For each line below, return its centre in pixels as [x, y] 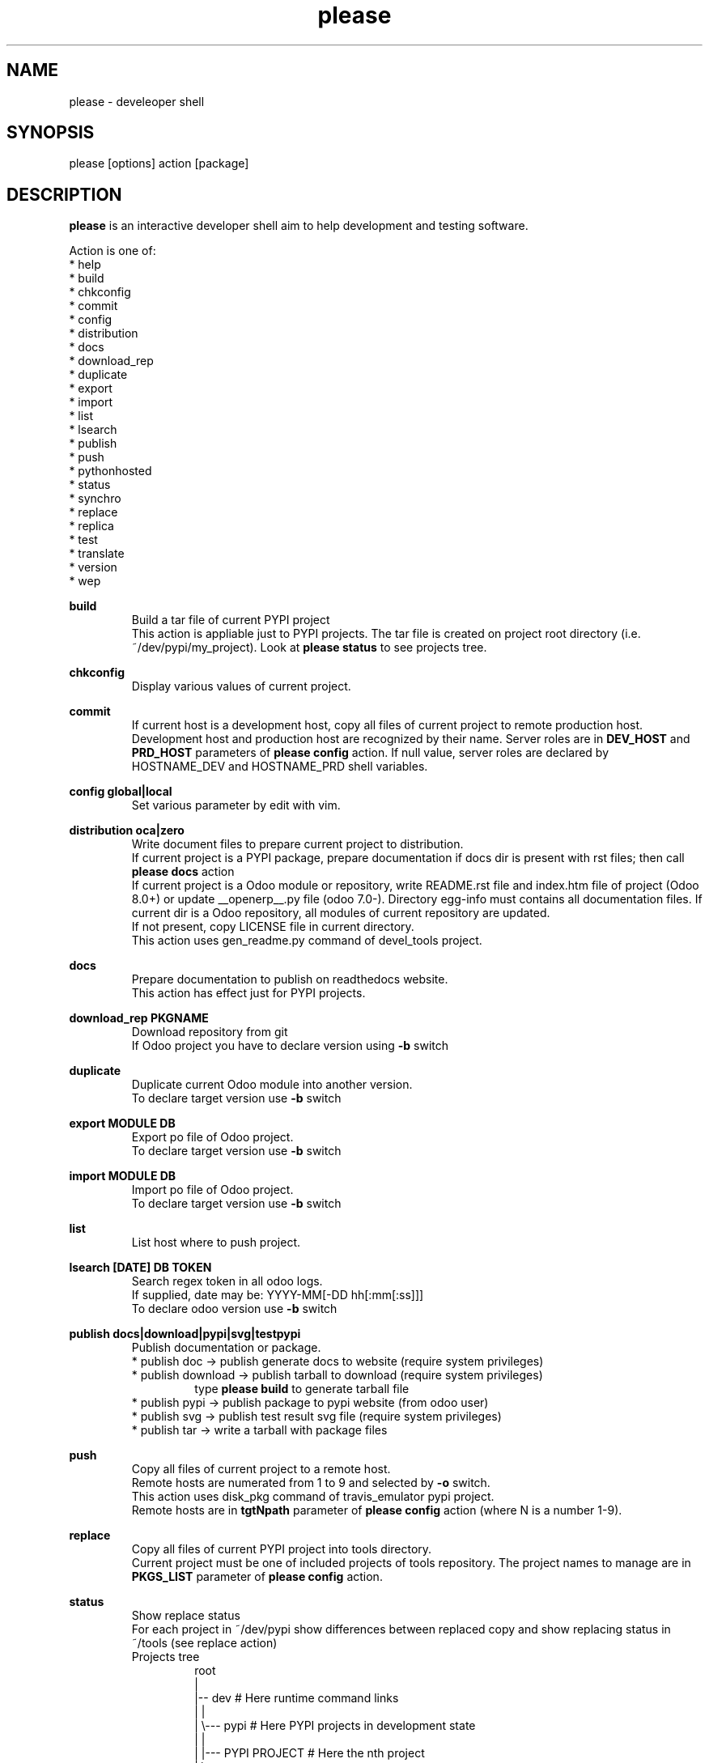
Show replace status [186, 1616]
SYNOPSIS [51, 133]
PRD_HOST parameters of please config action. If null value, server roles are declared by [370, 753]
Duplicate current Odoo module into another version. [272, 1085]
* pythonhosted [110, 471]
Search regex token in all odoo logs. [227, 1281]
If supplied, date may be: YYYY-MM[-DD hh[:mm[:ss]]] [278, 1295]
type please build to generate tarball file [302, 1389]
